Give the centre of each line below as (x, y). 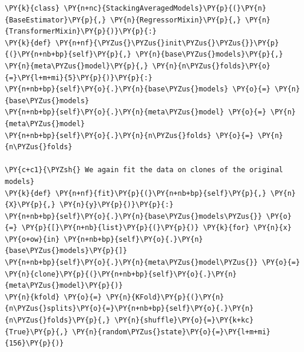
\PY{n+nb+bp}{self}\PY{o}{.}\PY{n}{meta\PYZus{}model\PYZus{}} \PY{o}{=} (153, 263)
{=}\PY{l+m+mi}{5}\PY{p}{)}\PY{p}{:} (79, 78)
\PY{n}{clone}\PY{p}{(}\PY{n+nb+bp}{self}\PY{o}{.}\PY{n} (121, 274)
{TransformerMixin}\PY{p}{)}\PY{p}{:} (81, 32)
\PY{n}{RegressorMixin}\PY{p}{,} (175, 20)
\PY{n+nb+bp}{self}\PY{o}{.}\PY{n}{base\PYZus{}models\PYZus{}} (133, 216)
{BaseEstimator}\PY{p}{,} (55, 20)
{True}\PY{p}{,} (37, 332)
